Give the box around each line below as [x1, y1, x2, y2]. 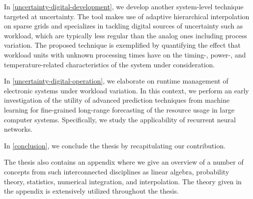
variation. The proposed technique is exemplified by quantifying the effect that [4, 40, 241, 50]
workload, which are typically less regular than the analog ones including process [4, 30, 247, 40]
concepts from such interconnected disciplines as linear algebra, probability [4, 166, 229, 176]
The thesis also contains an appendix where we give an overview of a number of [4, 157, 244, 167]
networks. [4, 124, 33, 134]
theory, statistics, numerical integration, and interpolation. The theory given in [4, 176, 242, 186]
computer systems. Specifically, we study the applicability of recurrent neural [4, 114, 236, 124]
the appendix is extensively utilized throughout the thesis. [4, 186, 179, 196]
